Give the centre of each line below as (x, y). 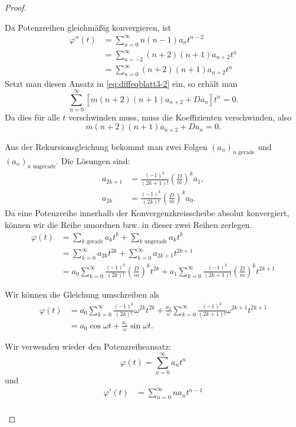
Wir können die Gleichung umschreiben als (82, 294)
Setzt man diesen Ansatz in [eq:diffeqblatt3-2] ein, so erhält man (121, 84)
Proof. (16, 7)
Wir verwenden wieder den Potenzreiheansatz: (88, 346)
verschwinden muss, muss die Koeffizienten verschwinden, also (180, 117)
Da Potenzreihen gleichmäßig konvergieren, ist (88, 27)
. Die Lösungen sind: (93, 160)
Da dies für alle (32, 117)
